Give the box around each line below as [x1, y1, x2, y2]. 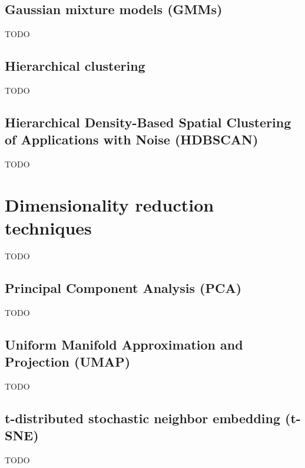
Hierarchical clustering [5, 57, 145, 75]
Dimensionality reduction [5, 192, 214, 216]
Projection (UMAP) [5, 352, 131, 371]
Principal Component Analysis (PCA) [5, 279, 242, 297]
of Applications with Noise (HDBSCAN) [5, 130, 258, 149]
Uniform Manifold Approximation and [5, 335, 243, 353]
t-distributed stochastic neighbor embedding [5, 409, 281, 427]
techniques [5, 216, 92, 240]
